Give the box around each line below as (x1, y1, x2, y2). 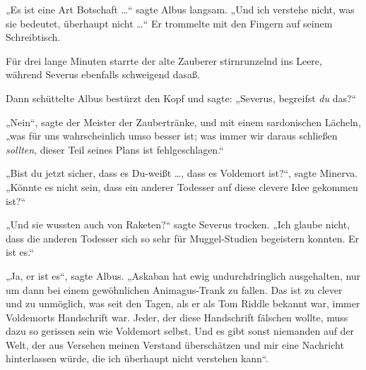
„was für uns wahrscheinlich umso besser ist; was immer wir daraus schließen (6, 128, 338, 143)
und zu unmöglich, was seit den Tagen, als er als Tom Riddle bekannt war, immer (6, 296, 360, 311)
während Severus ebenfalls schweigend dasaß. (6, 67, 200, 82)
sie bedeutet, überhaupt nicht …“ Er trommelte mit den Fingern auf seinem (6, 16, 333, 30)
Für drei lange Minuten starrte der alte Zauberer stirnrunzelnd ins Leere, (6, 53, 322, 68)
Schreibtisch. (6, 30, 61, 44)
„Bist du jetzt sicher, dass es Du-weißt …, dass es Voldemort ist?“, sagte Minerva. (6, 166, 358, 180)
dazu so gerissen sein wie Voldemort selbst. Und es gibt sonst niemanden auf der (6, 323, 355, 338)
